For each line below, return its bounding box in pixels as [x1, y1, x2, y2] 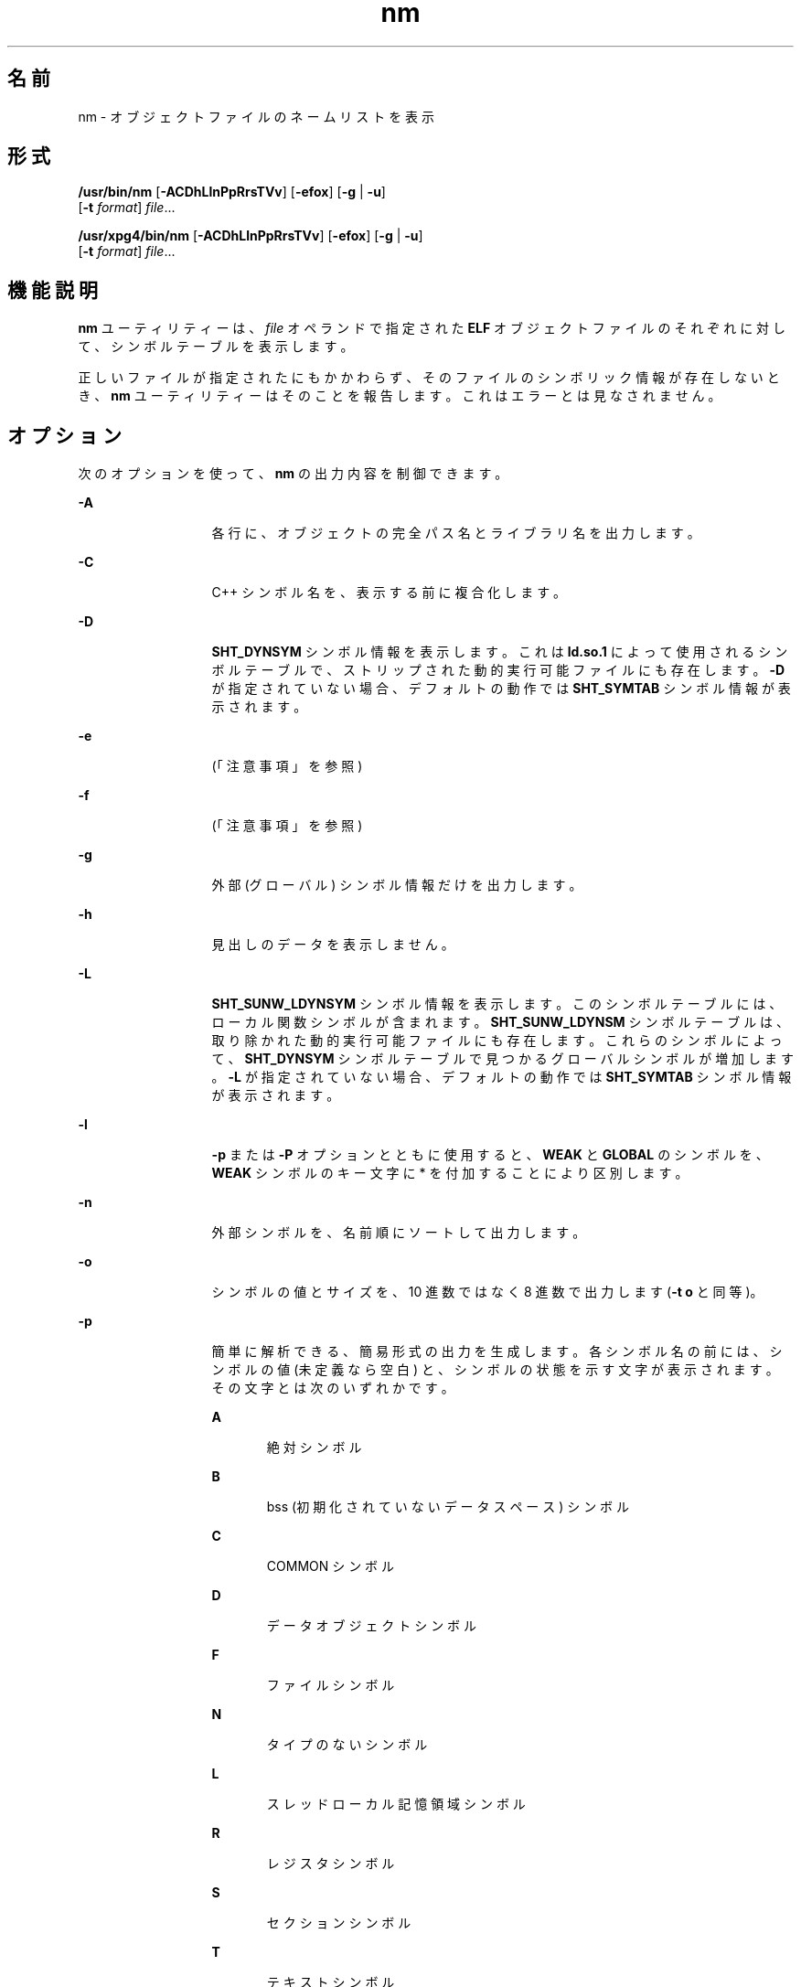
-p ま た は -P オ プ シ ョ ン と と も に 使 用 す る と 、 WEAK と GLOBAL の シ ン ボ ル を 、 [211, 1147, 769, 1163]
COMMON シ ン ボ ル [266, 1558, 395, 1575]
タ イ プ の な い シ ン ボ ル [266, 1736, 428, 1753]
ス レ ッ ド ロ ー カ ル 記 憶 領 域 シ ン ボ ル [266, 1796, 526, 1812]
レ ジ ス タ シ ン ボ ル [266, 1855, 395, 1872]
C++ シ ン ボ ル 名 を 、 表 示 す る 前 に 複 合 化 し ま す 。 [211, 584, 567, 601]
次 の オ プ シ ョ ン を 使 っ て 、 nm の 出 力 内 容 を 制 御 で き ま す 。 [78, 465, 508, 482]
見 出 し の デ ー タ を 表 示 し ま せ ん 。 [211, 936, 454, 953]
